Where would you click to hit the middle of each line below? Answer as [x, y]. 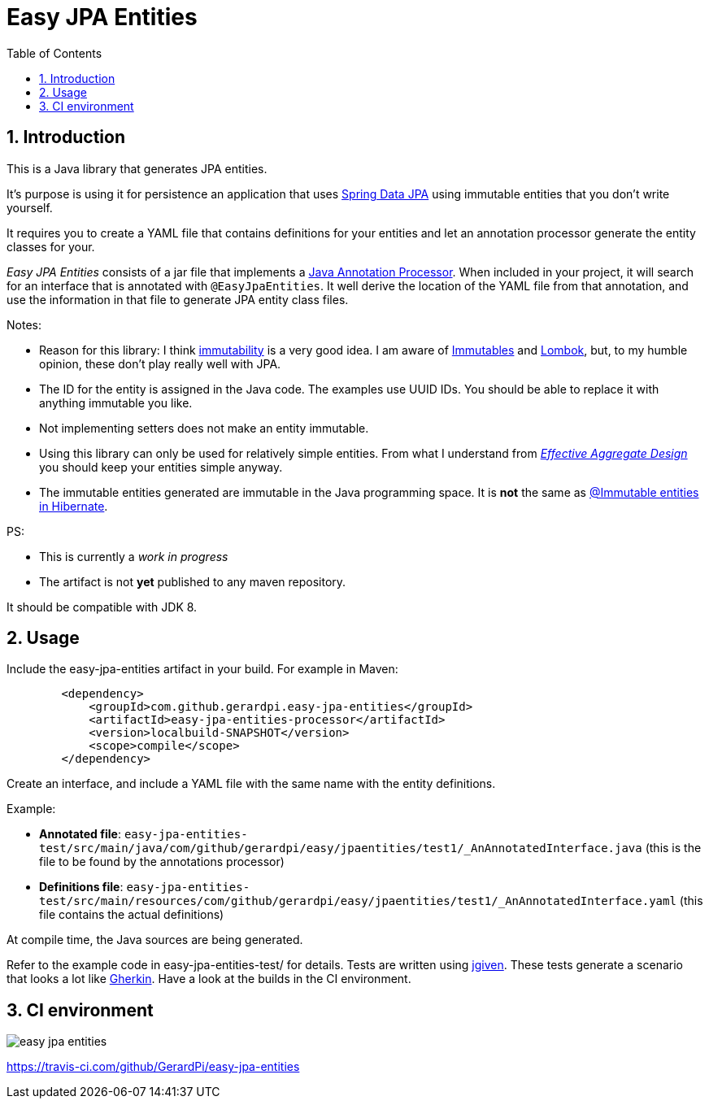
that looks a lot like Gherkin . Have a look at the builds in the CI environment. [209, 979]
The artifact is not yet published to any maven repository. [193, 581]
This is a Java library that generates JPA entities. [137, 168]
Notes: [24, 324]
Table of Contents [54, 53]
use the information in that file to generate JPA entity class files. [178, 299]
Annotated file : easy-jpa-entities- [144, 834]
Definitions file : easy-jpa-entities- [145, 887]
